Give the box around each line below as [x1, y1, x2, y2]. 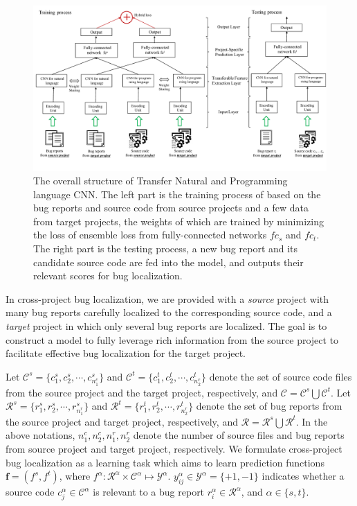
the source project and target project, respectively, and [6, 414, 238, 428]
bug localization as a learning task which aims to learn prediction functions [6, 455, 324, 469]
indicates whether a [262, 469, 345, 483]
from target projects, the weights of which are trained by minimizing [33, 213, 324, 228]
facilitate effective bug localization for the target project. [6, 346, 246, 360]
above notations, [6, 428, 75, 442]
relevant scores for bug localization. [33, 268, 183, 283]
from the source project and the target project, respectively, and [6, 385, 278, 399]
